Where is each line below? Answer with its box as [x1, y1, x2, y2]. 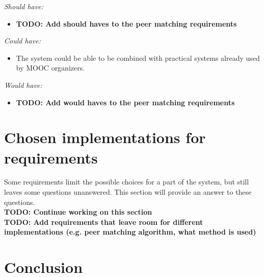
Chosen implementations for [4, 127, 206, 148]
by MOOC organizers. [16, 62, 85, 73]
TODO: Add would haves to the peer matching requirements [16, 97, 235, 107]
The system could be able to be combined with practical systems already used [16, 52, 260, 63]
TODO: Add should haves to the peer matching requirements [16, 18, 237, 29]
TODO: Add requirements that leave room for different [4, 216, 203, 227]
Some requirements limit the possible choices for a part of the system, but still [4, 176, 249, 187]
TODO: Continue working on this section [4, 206, 152, 217]
